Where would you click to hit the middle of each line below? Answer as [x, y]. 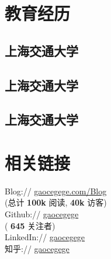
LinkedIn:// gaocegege [45, 237]
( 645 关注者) [30, 225]
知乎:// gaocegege [37, 248]
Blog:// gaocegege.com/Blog [56, 191]
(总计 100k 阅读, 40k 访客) [56, 202]
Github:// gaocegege [42, 214]
